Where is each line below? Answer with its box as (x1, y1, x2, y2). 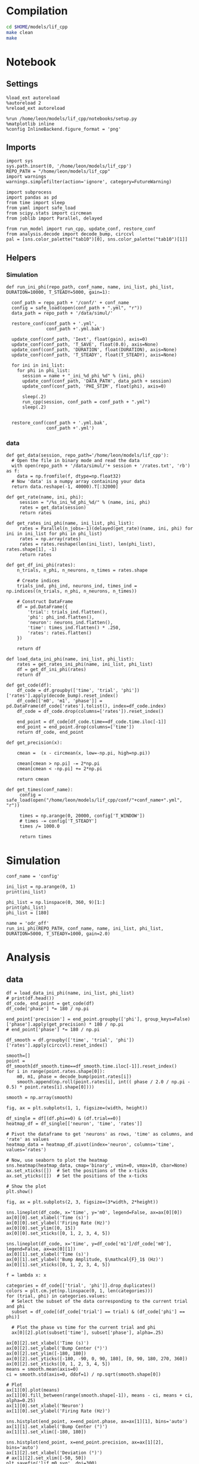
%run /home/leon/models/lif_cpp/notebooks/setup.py (6, 115, 137, 122)
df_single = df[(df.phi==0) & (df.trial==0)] (6, 1115, 121, 1122)
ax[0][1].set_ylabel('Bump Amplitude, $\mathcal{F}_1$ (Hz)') (6, 1257, 164, 1263)
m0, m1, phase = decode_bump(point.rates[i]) (17, 1074, 132, 1080)
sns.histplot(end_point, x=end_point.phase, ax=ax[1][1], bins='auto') (6, 1419, 188, 1425)
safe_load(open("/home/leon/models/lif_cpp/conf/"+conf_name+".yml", (6, 797, 183, 804)
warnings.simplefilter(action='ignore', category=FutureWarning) (6, 179, 172, 185)
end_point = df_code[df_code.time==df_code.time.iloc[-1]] (17, 719, 167, 725)
